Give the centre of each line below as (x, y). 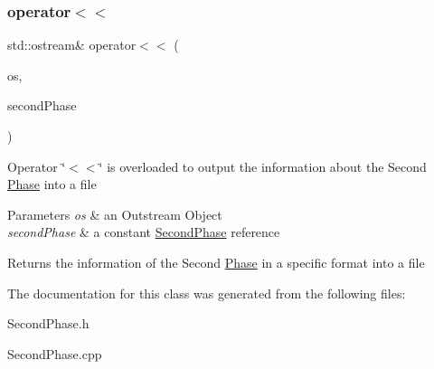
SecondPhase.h (48, 323)
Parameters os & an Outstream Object (115, 214)
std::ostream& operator (72, 45)
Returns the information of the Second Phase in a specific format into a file (216, 262)
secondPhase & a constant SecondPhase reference (144, 232)
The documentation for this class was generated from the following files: (207, 293)
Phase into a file (52, 184)
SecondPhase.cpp (55, 353)
